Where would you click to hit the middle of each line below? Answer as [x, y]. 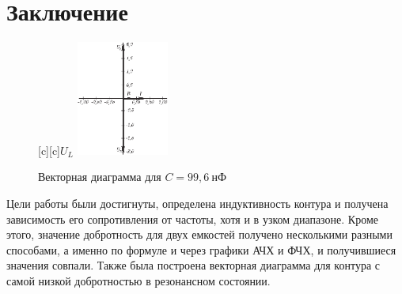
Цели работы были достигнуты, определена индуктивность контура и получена [197, 204]
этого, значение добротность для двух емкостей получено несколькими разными [199, 234]
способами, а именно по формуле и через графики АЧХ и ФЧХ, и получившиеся [201, 249]
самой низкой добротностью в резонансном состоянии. [138, 281]
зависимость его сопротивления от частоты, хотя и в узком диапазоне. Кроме [192, 219]
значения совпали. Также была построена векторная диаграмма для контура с [193, 265]
